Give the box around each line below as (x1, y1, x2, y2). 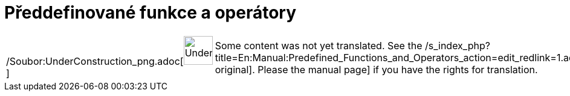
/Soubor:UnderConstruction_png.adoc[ (6, 55, 184, 67)
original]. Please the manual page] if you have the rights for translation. (215, 63, 538, 76)
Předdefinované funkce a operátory (4, 2, 297, 23)
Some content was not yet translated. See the (215, 39, 423, 52)
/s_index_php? (424, 39, 490, 52)
